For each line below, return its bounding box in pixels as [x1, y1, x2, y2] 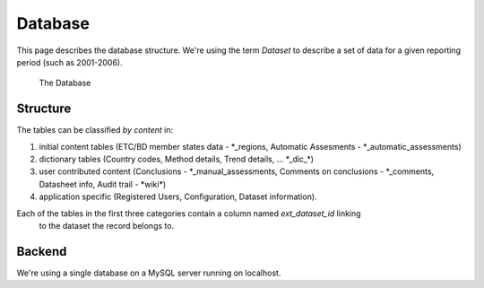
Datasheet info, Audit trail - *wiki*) [39, 179, 167, 189]
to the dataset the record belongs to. [39, 220, 175, 231]
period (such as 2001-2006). [16, 57, 123, 67]
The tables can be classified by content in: [16, 125, 174, 135]
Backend [16, 243, 67, 259]
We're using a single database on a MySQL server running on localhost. [16, 267, 281, 278]
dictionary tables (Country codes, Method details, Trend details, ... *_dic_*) [39, 153, 314, 165]
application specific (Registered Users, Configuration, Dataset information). [39, 191, 317, 202]
